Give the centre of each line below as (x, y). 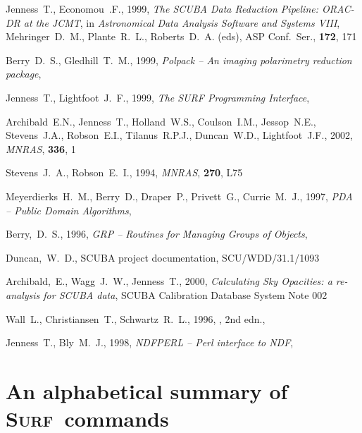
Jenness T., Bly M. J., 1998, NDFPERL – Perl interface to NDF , (150, 342)
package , (24, 74)
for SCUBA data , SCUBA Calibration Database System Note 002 (185, 294)
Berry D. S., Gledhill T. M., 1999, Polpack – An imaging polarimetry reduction (179, 60)
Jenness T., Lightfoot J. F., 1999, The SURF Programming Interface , (158, 97)
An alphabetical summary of (147, 390)
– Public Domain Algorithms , (69, 210)
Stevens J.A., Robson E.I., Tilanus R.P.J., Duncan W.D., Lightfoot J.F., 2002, (179, 135)
